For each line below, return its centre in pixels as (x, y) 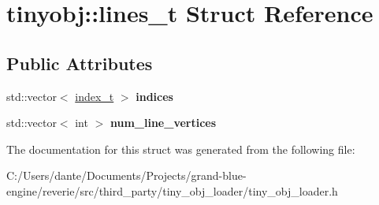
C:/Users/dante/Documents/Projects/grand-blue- (126, 175)
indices (154, 96)
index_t (95, 96)
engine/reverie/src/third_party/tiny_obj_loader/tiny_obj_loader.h (172, 190)
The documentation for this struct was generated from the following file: (181, 149)
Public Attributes (80, 63)
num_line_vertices (163, 123)
